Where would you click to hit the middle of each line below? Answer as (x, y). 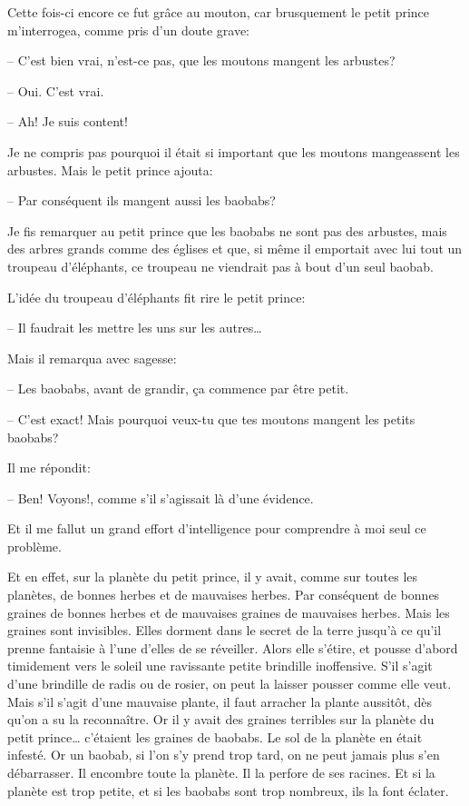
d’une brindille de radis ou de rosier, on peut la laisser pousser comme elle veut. (230, 684)
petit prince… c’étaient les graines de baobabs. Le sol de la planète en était (215, 736)
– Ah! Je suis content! (68, 121)
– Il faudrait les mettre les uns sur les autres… (135, 328)
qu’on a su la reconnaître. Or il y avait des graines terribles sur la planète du (221, 719)
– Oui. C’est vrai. (56, 90)
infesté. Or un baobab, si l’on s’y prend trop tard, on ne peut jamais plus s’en (224, 755)
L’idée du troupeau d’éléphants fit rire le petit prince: (156, 297)
